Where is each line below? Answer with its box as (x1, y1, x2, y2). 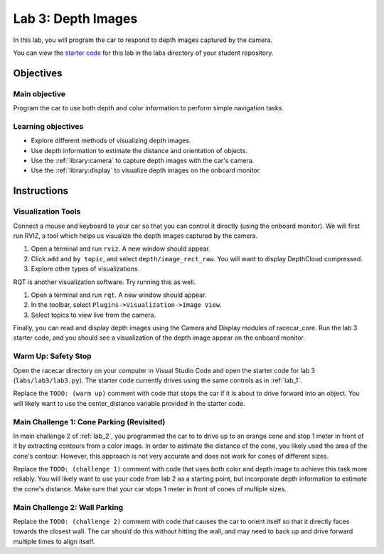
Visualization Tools (13, 207, 81, 216)
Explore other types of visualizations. (31, 264, 140, 273)
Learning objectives (13, 121, 84, 131)
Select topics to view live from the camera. (31, 310, 156, 319)
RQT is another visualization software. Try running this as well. (13, 278, 196, 286)
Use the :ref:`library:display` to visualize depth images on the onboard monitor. (31, 166, 261, 174)
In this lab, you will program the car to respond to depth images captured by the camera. (13, 36, 273, 44)
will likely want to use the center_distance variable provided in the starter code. (13, 399, 245, 407)
